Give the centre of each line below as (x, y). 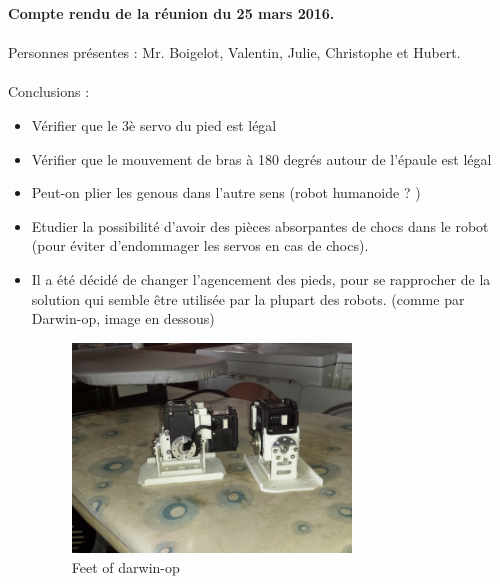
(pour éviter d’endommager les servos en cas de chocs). (200, 245)
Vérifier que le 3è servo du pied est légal (154, 124)
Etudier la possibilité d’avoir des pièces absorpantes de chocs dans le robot (260, 225)
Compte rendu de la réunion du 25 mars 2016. (171, 13)
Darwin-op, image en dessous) (123, 318)
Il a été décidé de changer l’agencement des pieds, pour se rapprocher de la (261, 278)
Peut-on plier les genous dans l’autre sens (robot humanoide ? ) (226, 192)
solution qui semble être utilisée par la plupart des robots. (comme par (248, 298)
